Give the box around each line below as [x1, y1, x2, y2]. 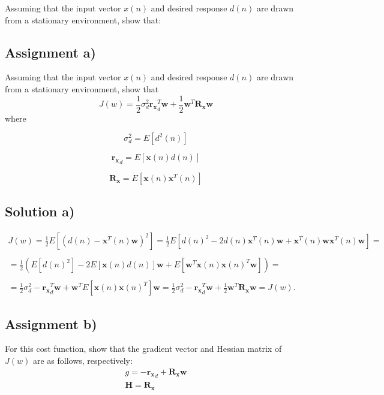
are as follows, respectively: [32, 354, 133, 366]
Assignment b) [5, 314, 97, 333]
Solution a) [5, 202, 75, 221]
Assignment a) [5, 43, 96, 61]
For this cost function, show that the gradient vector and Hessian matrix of [5, 342, 282, 355]
